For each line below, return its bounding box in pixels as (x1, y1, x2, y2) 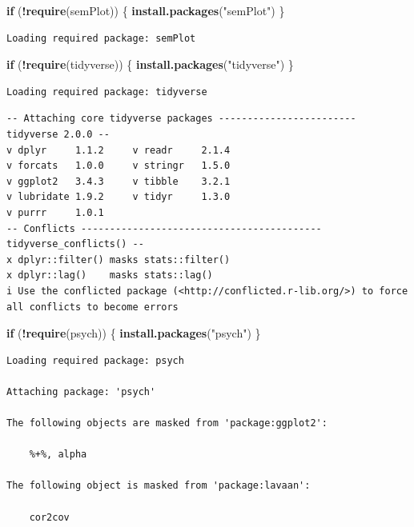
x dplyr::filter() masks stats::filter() (6, 254, 231, 265)
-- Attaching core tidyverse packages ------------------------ (6, 113, 356, 125)
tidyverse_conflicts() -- (6, 238, 144, 250)
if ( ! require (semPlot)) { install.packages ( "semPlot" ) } (6, 2, 285, 18)
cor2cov (29, 511, 70, 523)
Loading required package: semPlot (6, 32, 196, 44)
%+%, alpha (29, 449, 87, 461)
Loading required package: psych (6, 354, 184, 366)
